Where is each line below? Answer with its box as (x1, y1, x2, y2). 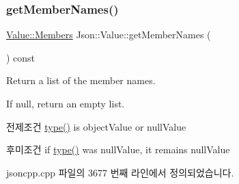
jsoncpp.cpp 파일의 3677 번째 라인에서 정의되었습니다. (6, 165, 234, 179)
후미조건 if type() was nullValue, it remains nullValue (6, 142, 230, 157)
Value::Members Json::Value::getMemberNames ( (6, 27, 211, 42)
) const (6, 50, 36, 64)
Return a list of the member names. (6, 73, 156, 88)
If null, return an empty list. (6, 96, 125, 110)
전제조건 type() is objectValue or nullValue (6, 119, 186, 133)
